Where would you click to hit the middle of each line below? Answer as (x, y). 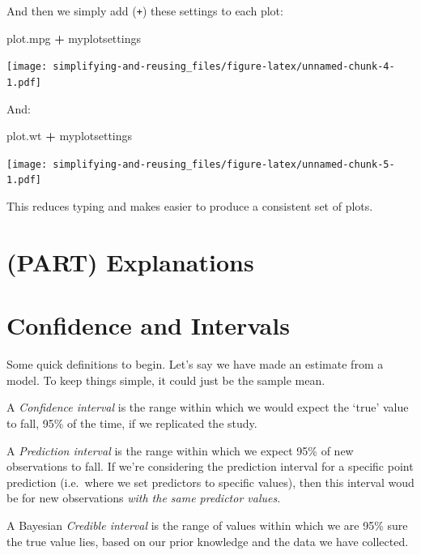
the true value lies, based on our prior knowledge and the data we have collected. (208, 541)
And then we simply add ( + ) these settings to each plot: (145, 11)
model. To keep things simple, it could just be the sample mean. (166, 380)
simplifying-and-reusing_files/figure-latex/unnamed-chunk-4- (224, 67)
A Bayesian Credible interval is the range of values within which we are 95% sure (207, 525)
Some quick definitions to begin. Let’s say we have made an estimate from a (195, 364)
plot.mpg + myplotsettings (74, 38)
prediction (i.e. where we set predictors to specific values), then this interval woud (210, 482)
